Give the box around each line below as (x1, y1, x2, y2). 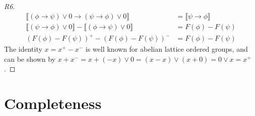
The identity (4, 44, 42, 54)
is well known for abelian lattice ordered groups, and (85, 44, 248, 54)
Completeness (4, 93, 102, 113)
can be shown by (4, 53, 55, 64)
